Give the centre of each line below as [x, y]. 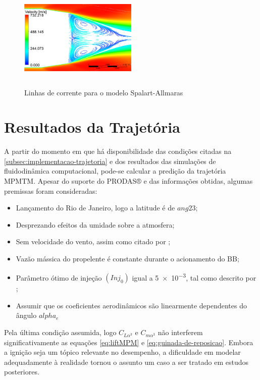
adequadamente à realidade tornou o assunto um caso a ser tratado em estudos [126, 362]
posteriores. [22, 372]
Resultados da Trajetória [92, 127]
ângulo [26, 315]
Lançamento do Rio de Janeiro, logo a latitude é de [95, 208]
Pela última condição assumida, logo [60, 332]
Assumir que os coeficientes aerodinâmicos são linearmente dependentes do [131, 305]
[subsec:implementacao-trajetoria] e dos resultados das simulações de [110, 161]
